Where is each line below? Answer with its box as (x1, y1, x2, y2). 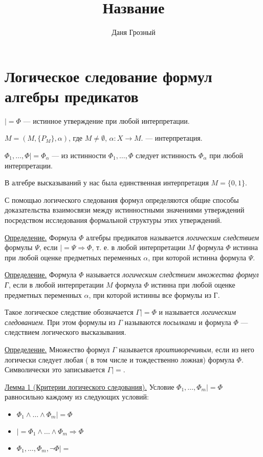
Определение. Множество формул (5, 344, 110, 354)
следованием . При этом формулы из (5, 316, 116, 327)
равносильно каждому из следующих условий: (5, 391, 149, 402)
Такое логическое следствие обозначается (5, 307, 134, 317)
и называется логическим (159, 307, 236, 317)
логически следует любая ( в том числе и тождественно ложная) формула (5, 354, 234, 365)
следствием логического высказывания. (5, 327, 126, 337)
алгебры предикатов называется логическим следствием (85, 232, 259, 242)
